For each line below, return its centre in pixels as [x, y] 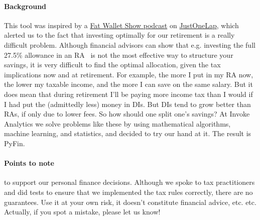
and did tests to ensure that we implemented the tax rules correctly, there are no [128, 192]
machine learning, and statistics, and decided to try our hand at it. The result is [128, 133]
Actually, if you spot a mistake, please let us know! [82, 212]
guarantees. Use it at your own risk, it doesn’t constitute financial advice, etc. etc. [130, 202]
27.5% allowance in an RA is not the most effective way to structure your [119, 54]
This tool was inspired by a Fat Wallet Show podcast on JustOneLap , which [121, 25]
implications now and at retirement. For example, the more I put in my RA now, [129, 74]
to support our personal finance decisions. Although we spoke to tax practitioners [129, 182]
